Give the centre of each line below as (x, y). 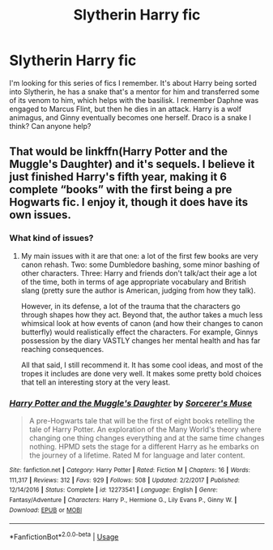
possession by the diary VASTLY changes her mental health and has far (141, 340)
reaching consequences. (62, 349)
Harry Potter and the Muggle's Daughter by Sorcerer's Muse (131, 403)
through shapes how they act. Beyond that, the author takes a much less (142, 315)
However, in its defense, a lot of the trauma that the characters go (131, 306)
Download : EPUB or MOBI (46, 510)
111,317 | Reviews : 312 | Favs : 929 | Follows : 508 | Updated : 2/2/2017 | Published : (124, 480)
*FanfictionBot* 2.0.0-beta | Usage (64, 536)
